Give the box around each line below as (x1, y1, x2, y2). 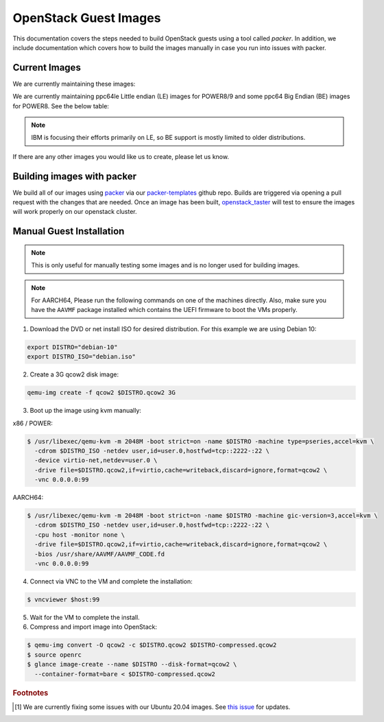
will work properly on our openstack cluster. (12, 208, 137, 216)
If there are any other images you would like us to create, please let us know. (12, 152, 230, 160)
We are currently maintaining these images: (12, 80, 136, 88)
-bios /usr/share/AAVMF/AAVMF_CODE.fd (34, 550, 165, 558)
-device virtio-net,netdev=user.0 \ (34, 457, 158, 464)
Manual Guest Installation (12, 226, 125, 237)
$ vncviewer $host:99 (27, 596, 100, 603)
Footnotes (12, 688, 49, 697)
